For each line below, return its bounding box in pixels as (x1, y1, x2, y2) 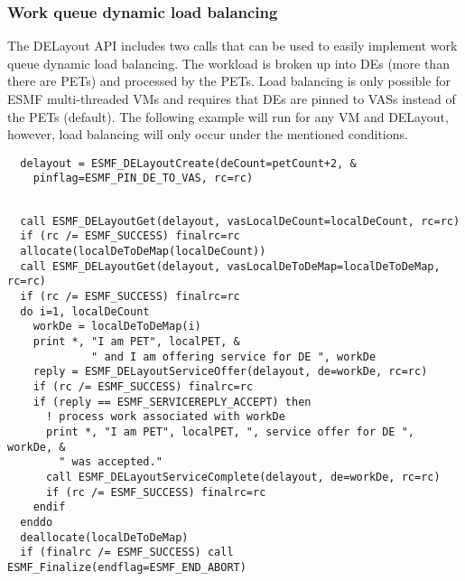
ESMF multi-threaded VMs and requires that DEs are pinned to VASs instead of (7, 89, 456, 108)
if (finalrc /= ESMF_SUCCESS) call (20, 546, 234, 559)
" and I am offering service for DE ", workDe (91, 350, 377, 363)
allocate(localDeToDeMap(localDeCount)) (20, 245, 266, 258)
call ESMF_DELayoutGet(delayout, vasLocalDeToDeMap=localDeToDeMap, (20, 259, 441, 273)
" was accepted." (59, 455, 163, 469)
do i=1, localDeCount (20, 305, 150, 318)
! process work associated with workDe (45, 410, 285, 424)
